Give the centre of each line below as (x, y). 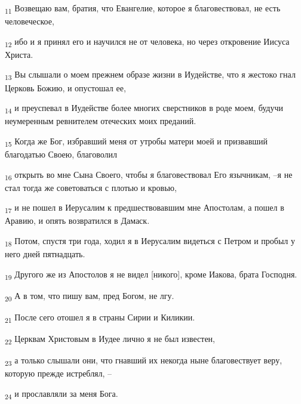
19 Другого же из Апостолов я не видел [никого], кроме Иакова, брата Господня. (151, 275)
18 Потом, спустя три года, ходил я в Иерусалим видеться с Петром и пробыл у (150, 241)
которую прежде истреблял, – (59, 373)
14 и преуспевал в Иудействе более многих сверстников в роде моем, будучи (144, 108)
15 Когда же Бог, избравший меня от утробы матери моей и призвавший (136, 141)
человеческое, (30, 21)
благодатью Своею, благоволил (61, 154)
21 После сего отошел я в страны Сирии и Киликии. (100, 318)
